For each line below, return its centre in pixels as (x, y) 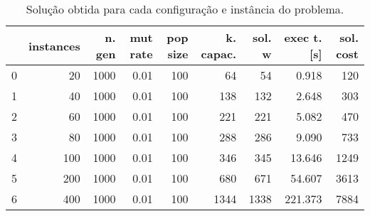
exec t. (303, 37)
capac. (219, 54)
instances (54, 45)
